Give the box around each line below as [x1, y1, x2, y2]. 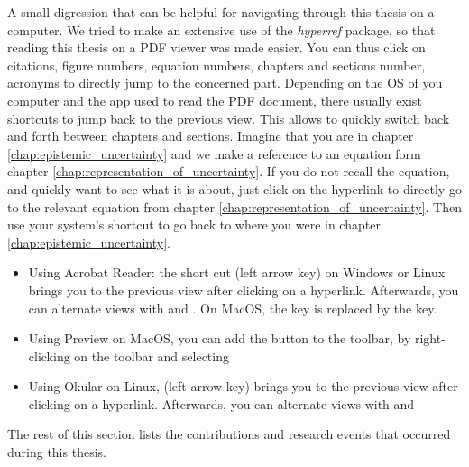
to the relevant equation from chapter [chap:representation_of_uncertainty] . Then [7, 197, 462, 216]
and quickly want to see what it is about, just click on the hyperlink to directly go [7, 179, 462, 198]
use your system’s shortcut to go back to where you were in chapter [7, 215, 381, 234]
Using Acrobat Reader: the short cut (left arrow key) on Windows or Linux [28, 263, 446, 282]
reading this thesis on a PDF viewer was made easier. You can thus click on [7, 38, 426, 57]
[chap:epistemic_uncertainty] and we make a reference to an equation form [7, 144, 421, 163]
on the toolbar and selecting [74, 346, 229, 365]
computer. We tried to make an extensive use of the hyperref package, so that [7, 20, 436, 39]
